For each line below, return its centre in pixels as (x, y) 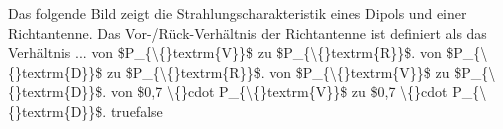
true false (136, 110)
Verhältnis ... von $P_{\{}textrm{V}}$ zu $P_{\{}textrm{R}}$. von (225, 52)
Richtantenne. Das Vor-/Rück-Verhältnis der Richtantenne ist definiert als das (247, 32)
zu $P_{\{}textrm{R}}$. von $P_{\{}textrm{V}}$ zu (278, 71)
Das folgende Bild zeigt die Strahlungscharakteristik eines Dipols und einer (237, 13)
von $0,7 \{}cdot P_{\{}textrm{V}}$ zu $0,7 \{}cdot (279, 91)
